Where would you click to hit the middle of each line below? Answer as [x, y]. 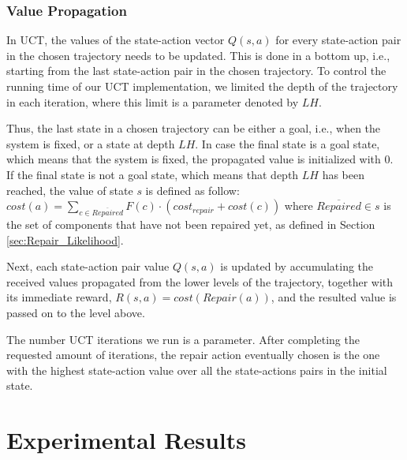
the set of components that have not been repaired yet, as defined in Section [191, 224]
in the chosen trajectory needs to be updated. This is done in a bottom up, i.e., [198, 55]
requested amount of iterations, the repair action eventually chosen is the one [193, 355]
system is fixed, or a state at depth [91, 143]
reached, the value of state [70, 190]
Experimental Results [126, 440]
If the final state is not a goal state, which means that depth [153, 174]
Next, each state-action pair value [88, 266]
